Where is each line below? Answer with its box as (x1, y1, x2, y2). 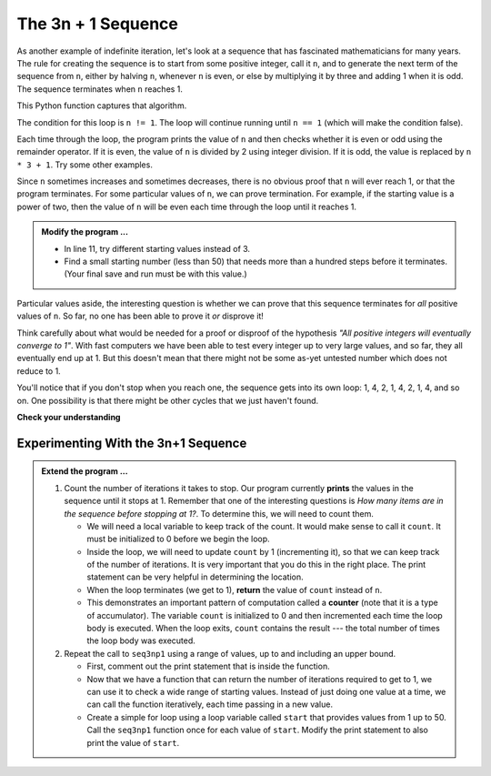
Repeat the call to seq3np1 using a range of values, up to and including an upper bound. (64, 648, 396, 659)
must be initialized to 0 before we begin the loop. (86, 533, 270, 545)
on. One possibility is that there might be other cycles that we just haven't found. (16, 395, 319, 406)
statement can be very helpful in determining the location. (86, 571, 304, 582)
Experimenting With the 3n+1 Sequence (16, 435, 247, 450)
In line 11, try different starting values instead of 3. (64, 243, 250, 254)
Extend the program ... (41, 466, 128, 477)
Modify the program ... (41, 227, 129, 237)
